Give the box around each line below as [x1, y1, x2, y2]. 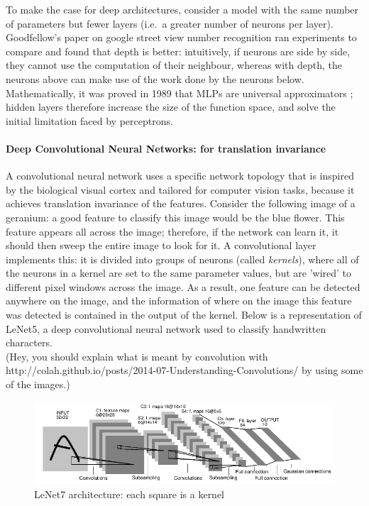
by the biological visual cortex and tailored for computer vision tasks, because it [6, 182, 355, 197]
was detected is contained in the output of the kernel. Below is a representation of [6, 307, 362, 322]
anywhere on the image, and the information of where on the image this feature [6, 293, 352, 308]
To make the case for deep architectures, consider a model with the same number [6, 2, 359, 16]
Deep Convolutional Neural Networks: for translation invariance [6, 141, 326, 155]
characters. [6, 335, 53, 350]
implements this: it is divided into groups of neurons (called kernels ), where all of [6, 251, 359, 266]
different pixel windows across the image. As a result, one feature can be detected [6, 279, 360, 294]
